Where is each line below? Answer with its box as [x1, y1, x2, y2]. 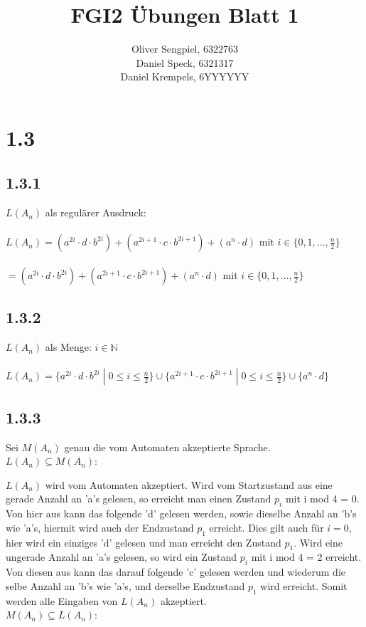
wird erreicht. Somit [260, 578, 348, 593]
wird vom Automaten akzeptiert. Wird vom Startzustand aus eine [45, 477, 333, 492]
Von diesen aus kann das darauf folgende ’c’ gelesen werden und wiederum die [6, 564, 345, 579]
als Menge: [45, 339, 92, 354]
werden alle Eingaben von [6, 593, 118, 608]
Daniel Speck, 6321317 [136, 55, 234, 70]
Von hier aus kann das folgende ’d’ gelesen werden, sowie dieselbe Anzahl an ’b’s [6, 506, 357, 521]
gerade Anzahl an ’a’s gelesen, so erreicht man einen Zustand [6, 491, 271, 506]
